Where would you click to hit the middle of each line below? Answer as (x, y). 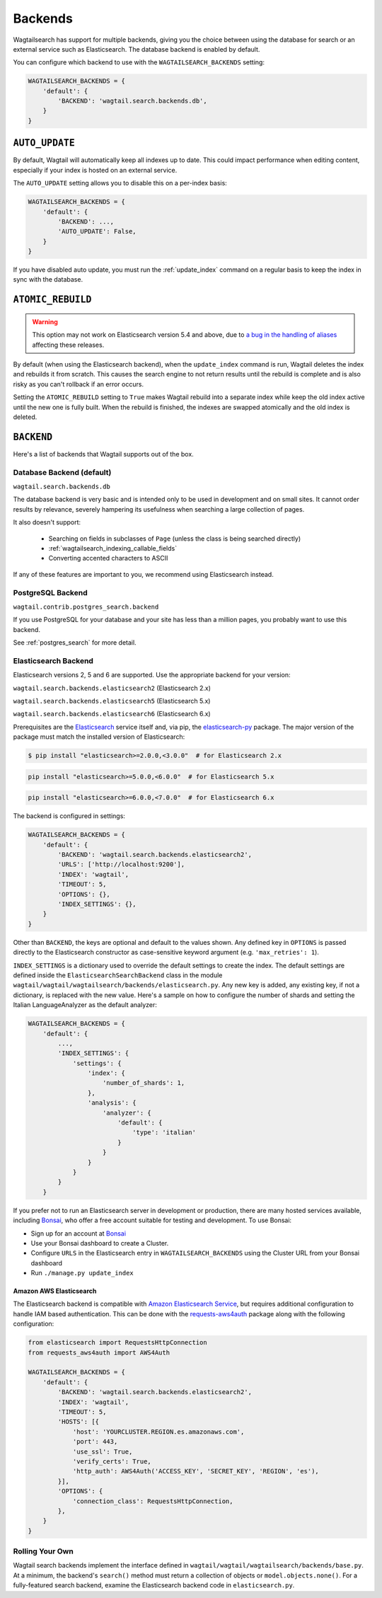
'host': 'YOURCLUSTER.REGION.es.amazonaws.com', (158, 1432)
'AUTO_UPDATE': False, (97, 231)
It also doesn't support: (47, 522)
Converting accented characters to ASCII (108, 558)
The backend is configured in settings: (69, 816)
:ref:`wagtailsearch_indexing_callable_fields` (112, 548)
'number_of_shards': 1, (144, 1083)
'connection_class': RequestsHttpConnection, (153, 1501)
